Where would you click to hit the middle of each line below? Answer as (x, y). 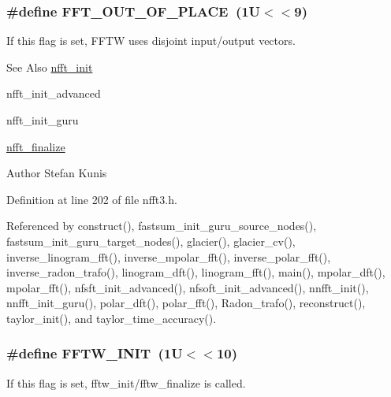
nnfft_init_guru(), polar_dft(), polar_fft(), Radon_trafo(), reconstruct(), (186, 303)
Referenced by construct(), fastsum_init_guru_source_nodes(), (162, 226)
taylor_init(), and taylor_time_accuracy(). (112, 318)
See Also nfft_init (50, 67)
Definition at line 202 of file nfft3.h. (92, 199)
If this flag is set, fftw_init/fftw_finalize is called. (126, 382)
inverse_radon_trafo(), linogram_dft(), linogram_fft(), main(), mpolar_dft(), (196, 272)
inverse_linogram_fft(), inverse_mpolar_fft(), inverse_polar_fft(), (169, 256)
